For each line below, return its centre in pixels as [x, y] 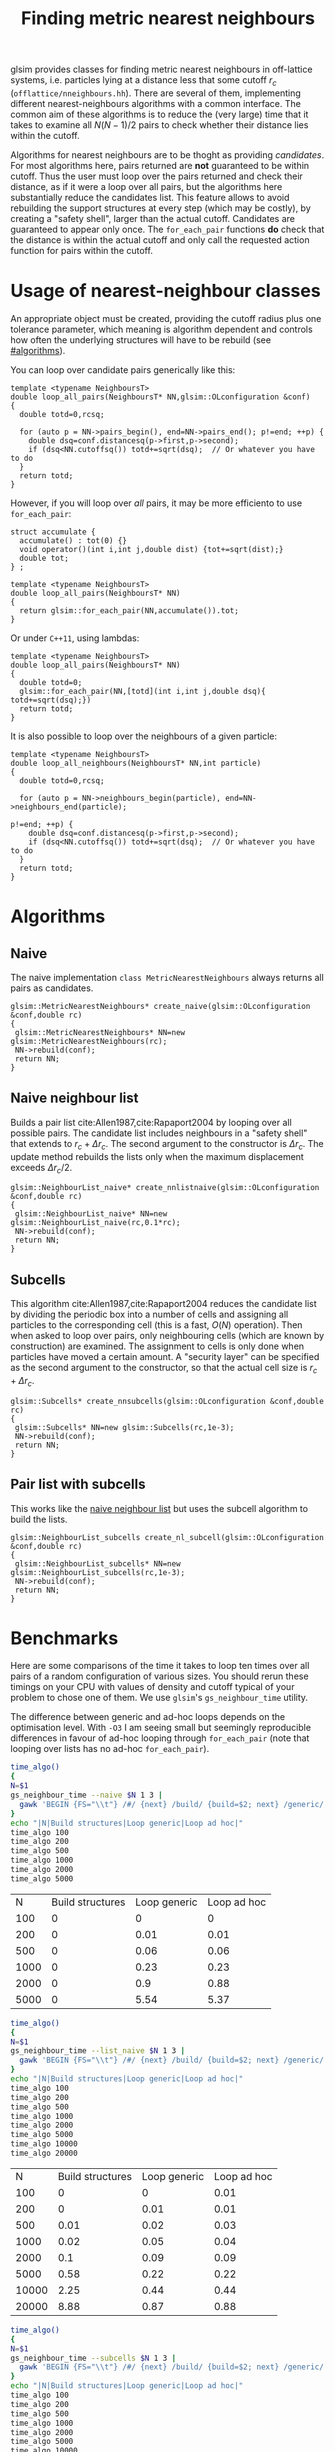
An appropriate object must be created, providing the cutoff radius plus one [166, 318]
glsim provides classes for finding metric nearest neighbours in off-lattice [161, 69]
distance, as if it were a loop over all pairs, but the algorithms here [146, 186]
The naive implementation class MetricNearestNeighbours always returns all [167, 977]
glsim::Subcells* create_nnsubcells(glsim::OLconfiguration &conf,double [167, 1401]
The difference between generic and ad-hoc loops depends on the [148, 1717]
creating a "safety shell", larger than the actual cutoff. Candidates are [152, 218]
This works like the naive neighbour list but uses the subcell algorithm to [159, 1508]
